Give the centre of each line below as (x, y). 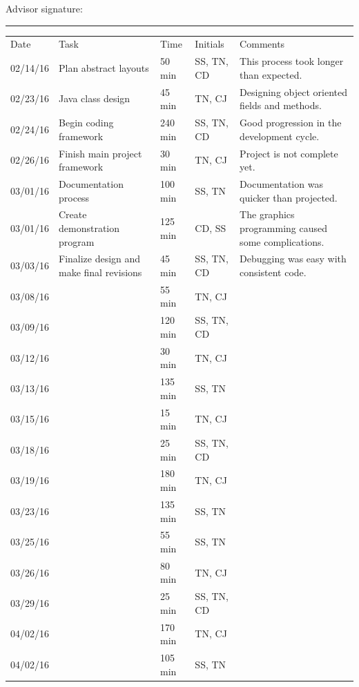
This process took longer (292, 61)
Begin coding (86, 123)
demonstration (89, 228)
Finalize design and (100, 259)
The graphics (267, 214)
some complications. (282, 241)
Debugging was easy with (293, 259)
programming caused (284, 228)
